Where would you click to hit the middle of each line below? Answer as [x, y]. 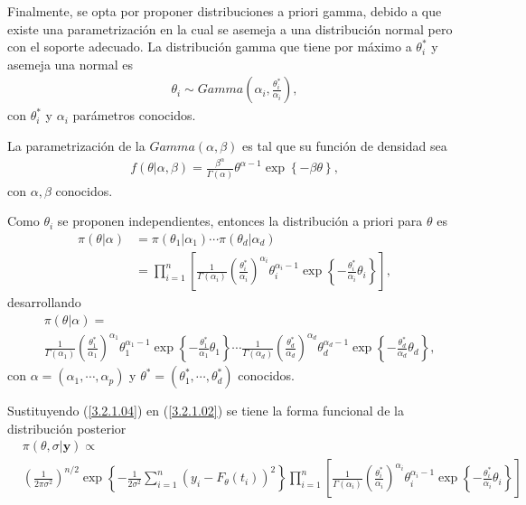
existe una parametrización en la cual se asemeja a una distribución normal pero [230, 28]
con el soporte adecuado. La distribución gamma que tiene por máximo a [210, 47]
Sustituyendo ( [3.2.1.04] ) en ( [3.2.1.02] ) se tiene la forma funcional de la [206, 411]
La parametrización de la [76, 145]
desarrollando [44, 302]
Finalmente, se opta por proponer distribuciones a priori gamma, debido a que [225, 11]
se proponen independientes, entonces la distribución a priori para [240, 221]
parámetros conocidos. [134, 115]
